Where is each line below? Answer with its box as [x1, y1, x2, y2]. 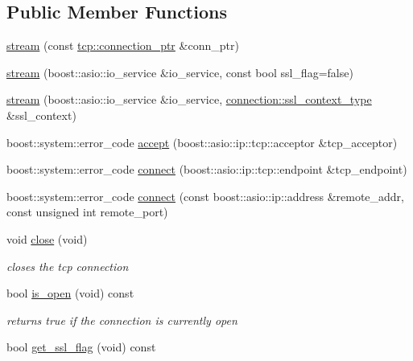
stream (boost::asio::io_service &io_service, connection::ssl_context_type [6, 91, 372, 108]
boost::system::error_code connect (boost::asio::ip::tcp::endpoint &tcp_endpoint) [6, 161, 407, 178]
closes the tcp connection [6, 257, 129, 274]
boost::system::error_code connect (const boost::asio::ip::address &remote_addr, [6, 187, 404, 204]
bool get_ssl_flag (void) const [6, 338, 156, 355]
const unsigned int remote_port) [6, 203, 168, 220]
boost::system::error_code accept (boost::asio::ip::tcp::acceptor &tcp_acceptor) [6, 133, 398, 150]
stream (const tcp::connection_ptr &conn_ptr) [6, 37, 239, 54]
